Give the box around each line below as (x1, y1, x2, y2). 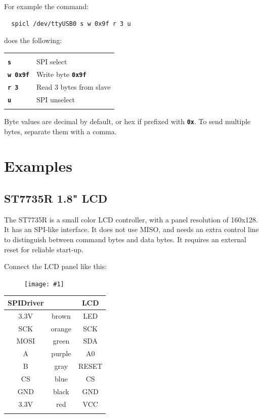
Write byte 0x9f (36, 68, 86, 79)
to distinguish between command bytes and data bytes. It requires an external (4, 234, 246, 244)
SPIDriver (8, 297, 44, 308)
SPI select (36, 56, 67, 66)
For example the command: (4, 1, 89, 11)
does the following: (4, 35, 62, 46)
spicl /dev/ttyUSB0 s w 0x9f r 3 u (11, 20, 131, 27)
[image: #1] (24, 280, 64, 288)
